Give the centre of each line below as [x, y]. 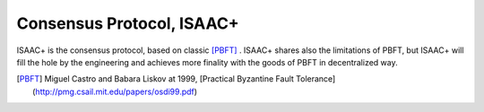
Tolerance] [316, 79]
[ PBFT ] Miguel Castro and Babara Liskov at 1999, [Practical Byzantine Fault [156, 79]
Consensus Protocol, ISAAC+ [128, 23]
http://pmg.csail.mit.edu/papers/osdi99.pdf [115, 91]
